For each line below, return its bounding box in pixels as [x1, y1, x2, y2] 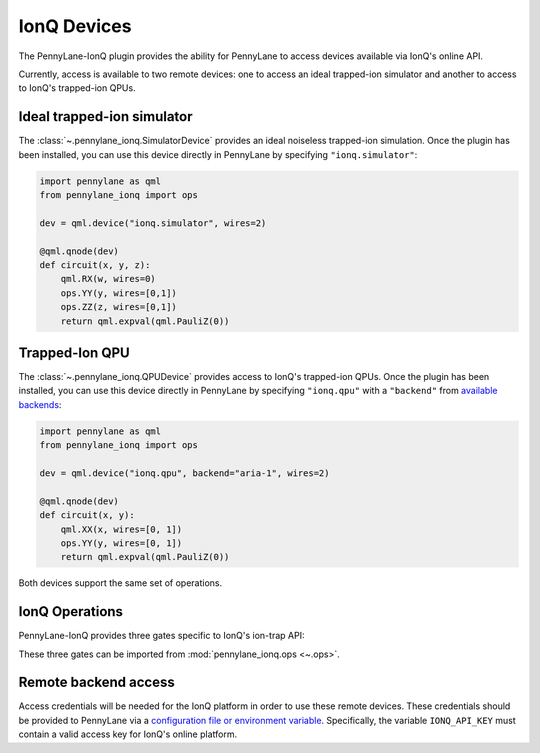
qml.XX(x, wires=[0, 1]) [60, 523, 183, 535]
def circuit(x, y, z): [39, 259, 151, 270]
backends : [18, 398, 62, 410]
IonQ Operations [18, 603, 124, 620]
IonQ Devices [18, 15, 132, 37]
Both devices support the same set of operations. [18, 577, 223, 589]
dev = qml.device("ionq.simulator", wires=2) [39, 217, 267, 229]
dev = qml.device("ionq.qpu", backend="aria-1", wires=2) [39, 467, 330, 479]
